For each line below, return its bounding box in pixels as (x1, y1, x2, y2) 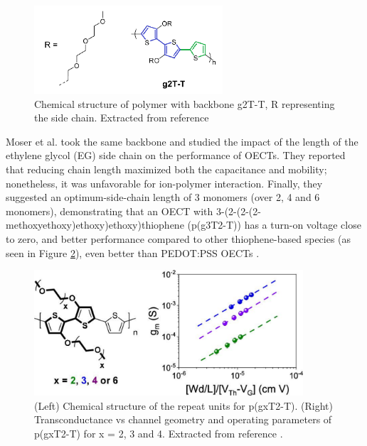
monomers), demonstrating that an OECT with (6, 203, 213, 218)
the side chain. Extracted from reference (34, 110, 209, 125)
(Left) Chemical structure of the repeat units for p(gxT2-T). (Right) (34, 398, 333, 413)
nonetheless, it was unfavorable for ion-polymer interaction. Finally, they (6, 175, 323, 190)
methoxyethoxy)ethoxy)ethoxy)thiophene (6, 217, 184, 232)
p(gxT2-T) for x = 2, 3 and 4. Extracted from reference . (34, 425, 283, 440)
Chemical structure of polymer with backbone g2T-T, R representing (34, 96, 335, 111)
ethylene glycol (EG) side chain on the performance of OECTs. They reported (6, 148, 346, 163)
